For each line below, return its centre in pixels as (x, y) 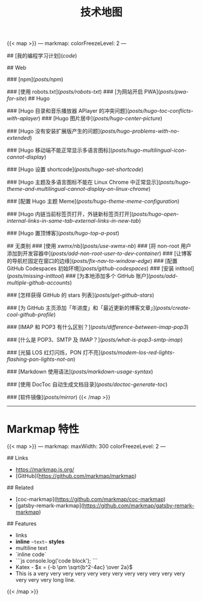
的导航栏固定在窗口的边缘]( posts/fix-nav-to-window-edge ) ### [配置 (92, 261)
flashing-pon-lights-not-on (40, 359)
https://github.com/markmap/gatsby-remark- (139, 506)
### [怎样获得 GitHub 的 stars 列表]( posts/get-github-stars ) (81, 295)
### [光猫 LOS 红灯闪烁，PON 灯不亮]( (55, 352)
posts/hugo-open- (156, 214)
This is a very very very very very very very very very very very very (100, 573)
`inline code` (31, 554)
